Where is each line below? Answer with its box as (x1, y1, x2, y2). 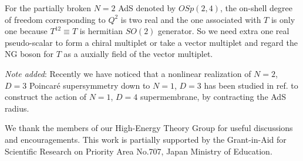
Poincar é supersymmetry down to (29, 79, 150, 91)
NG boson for (5, 48, 54, 60)
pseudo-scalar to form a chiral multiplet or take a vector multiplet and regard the (5, 36, 298, 48)
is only (271, 13, 295, 25)
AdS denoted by (118, 2, 176, 14)
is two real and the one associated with (120, 13, 261, 25)
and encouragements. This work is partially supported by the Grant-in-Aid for (5, 133, 287, 145)
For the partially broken (5, 2, 91, 14)
